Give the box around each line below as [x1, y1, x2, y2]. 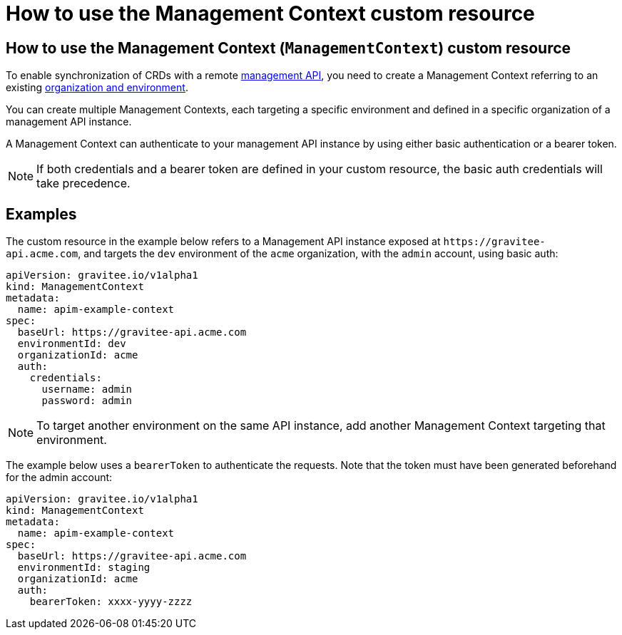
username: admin [41, 383, 133, 396]
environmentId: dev [17, 338, 126, 350]
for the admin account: [6, 471, 113, 484]
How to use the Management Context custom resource [6, 1, 535, 26]
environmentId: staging [17, 562, 151, 574]
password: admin [41, 395, 133, 407]
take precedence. [36, 176, 131, 191]
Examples [6, 205, 77, 223]
